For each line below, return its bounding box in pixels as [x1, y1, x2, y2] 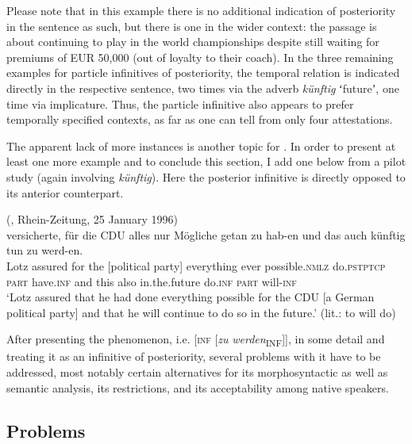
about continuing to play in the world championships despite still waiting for [6, 33, 379, 50]
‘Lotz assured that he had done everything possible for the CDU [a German [6, 289, 375, 305]
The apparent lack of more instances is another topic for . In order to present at [6, 137, 396, 154]
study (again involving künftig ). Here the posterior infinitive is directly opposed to [6, 168, 406, 185]
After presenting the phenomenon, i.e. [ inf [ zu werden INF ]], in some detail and [6, 331, 385, 350]
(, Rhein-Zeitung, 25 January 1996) [6, 211, 178, 228]
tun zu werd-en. [6, 242, 83, 258]
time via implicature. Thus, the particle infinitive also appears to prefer [6, 95, 354, 112]
